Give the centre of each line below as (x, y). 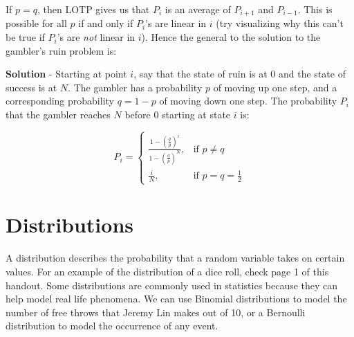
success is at (31, 87)
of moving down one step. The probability (248, 101)
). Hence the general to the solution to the (231, 37)
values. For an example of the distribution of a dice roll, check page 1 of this (167, 271)
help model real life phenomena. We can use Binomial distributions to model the (176, 299)
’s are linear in (176, 23)
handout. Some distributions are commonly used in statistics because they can (172, 285)
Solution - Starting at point (66, 74)
